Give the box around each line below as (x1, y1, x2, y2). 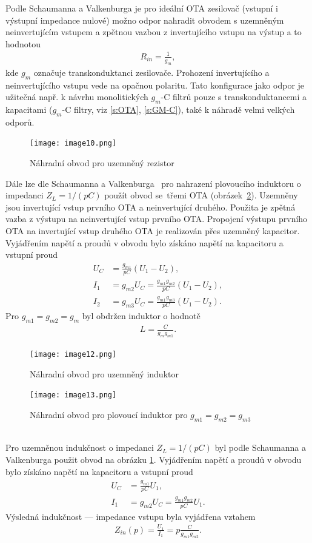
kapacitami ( (5, 103, 53, 115)
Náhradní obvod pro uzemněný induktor (30, 367, 179, 380)
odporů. (5, 115, 35, 128)
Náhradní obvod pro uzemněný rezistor (30, 156, 174, 169)
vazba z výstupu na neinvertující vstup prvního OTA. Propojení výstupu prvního (5, 212, 308, 225)
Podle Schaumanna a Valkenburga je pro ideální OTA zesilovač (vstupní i (5, 2, 279, 14)
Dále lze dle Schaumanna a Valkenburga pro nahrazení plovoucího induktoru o (5, 177, 301, 189)
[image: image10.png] (30, 139, 117, 148)
